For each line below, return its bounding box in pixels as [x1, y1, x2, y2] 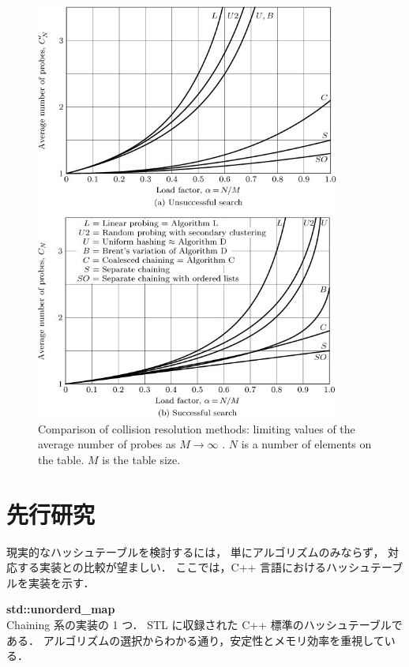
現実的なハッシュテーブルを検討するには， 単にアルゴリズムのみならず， [6, 543, 385, 560]
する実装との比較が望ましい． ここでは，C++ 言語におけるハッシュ [17, 559, 371, 575]
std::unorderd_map [6, 601, 115, 617]
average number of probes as [38, 436, 176, 452]
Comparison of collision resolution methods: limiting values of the [38, 420, 355, 437]
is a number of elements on [241, 436, 372, 452]
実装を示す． [28, 574, 95, 590]
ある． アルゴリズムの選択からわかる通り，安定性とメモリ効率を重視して [6, 631, 385, 648]
